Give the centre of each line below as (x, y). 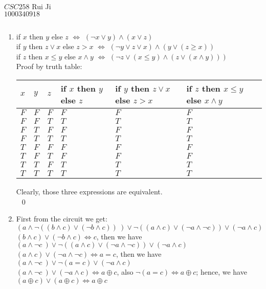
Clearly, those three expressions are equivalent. (89, 191)
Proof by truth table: (49, 66)
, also (125, 271)
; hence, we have (221, 271)
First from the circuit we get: (62, 219)
